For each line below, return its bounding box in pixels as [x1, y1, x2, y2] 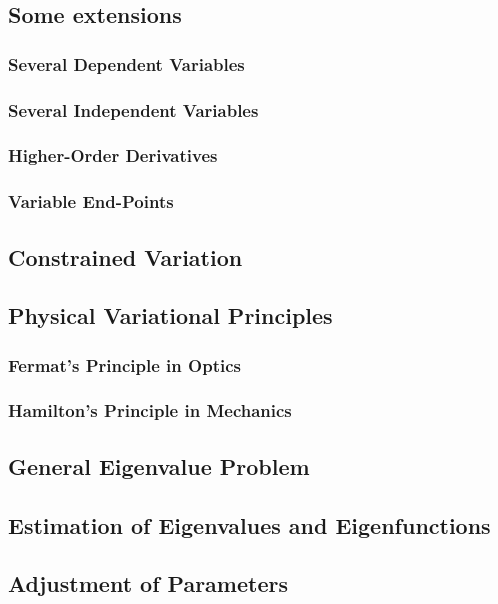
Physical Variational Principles [8, 300, 333, 331]
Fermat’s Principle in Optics [8, 352, 241, 377]
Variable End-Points [8, 189, 174, 214]
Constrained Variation [8, 241, 243, 272]
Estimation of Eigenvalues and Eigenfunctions [8, 509, 491, 540]
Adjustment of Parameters [8, 568, 288, 599]
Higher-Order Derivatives [8, 143, 218, 168]
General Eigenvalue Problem [8, 450, 310, 481]
